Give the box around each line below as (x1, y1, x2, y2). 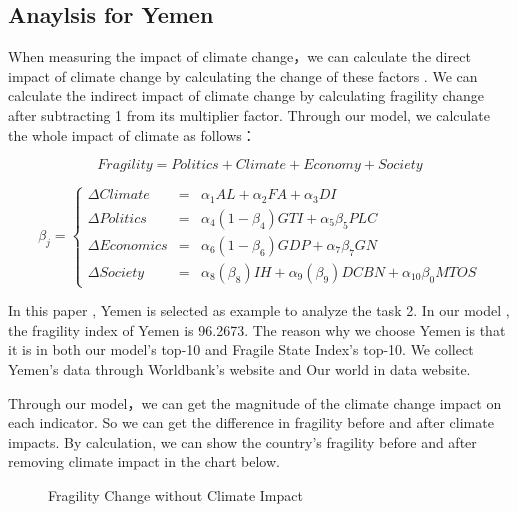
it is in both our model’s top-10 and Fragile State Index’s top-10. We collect (8, 339, 474, 360)
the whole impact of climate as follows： (8, 124, 256, 145)
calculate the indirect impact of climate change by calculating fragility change (8, 85, 485, 106)
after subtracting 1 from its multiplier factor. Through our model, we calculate (8, 104, 490, 125)
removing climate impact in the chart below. (8, 451, 280, 472)
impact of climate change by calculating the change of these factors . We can (8, 65, 478, 86)
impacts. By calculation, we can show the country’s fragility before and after (8, 431, 477, 452)
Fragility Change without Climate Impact (48, 485, 303, 505)
